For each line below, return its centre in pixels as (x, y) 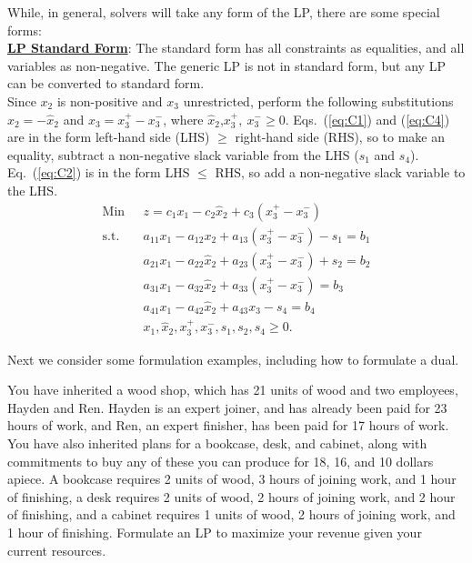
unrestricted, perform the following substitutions (318, 101)
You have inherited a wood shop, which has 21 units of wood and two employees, (233, 390)
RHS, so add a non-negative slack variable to (340, 172)
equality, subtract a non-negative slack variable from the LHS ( (183, 154)
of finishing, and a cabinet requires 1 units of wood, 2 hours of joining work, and (231, 514)
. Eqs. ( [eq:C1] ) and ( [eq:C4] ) (367, 119)
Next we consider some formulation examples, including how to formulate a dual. (233, 359)
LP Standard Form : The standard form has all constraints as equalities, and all (236, 48)
